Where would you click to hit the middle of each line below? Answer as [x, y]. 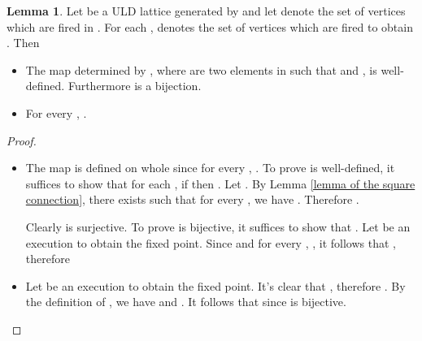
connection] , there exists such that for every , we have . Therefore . [192, 199]
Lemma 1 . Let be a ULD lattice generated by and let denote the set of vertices [206, 11]
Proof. [22, 140]
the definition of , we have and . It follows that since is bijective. [186, 302]
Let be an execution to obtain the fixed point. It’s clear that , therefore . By [215, 285]
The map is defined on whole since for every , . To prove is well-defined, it [210, 168]
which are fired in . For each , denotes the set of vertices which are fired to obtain [210, 26]
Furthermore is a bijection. [135, 86]
